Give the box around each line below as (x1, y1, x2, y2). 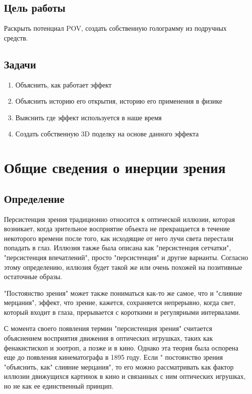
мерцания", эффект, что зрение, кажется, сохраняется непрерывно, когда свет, (4, 297, 236, 307)
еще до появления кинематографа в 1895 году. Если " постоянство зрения (4, 352, 223, 362)
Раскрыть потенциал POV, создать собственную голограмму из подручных (4, 23, 227, 33)
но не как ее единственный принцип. (4, 381, 114, 391)
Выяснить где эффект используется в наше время (15, 112, 162, 122)
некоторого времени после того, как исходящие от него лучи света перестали (4, 233, 233, 243)
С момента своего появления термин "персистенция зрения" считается (4, 323, 212, 333)
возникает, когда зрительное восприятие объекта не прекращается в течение (4, 223, 230, 234)
